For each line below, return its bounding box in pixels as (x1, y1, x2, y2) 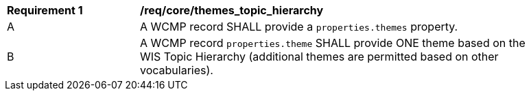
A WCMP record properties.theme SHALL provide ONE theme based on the (140, 36, 526, 50)
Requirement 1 (7, 3, 83, 17)
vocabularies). (140, 63, 213, 77)
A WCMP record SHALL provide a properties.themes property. (140, 20, 458, 33)
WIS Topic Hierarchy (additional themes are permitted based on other (140, 50, 499, 63)
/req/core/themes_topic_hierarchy (140, 3, 324, 17)
